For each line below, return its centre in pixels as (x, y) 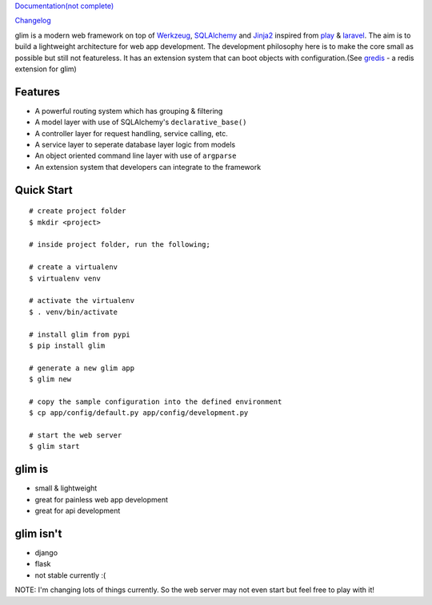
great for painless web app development (101, 499)
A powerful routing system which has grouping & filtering (129, 111)
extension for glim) (46, 69)
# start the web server (76, 436)
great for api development (78, 511)
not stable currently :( (70, 575)
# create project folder (78, 211)
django (46, 553)
